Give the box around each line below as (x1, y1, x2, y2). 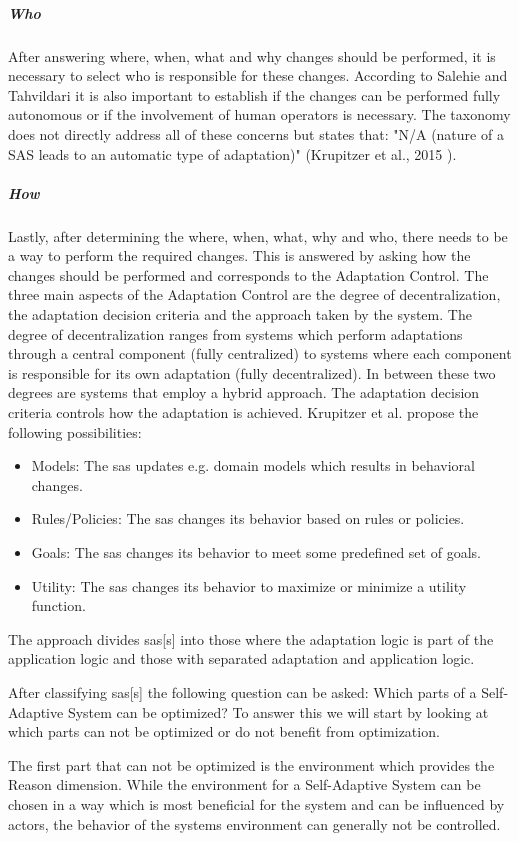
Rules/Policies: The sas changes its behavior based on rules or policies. (31, 508, 465, 529)
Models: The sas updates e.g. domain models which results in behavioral (31, 455, 475, 476)
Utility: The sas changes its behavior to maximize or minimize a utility (31, 575, 467, 596)
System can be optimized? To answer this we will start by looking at (67, 701, 489, 722)
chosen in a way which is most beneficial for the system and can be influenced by (8, 793, 505, 814)
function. (31, 595, 86, 616)
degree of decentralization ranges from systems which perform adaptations (8, 323, 463, 344)
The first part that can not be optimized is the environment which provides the (8, 754, 495, 775)
